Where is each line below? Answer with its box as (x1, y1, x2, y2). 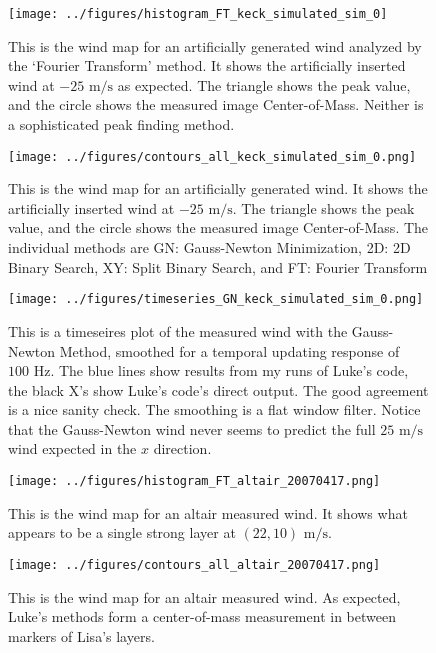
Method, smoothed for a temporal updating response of (59, 340, 400, 361)
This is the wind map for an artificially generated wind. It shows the (8, 178, 428, 199)
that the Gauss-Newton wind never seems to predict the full (8, 418, 376, 439)
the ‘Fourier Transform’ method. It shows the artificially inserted (8, 55, 406, 76)
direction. (153, 438, 212, 459)
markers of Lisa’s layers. (8, 625, 155, 646)
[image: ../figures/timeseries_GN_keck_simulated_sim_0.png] (8, 292, 424, 307)
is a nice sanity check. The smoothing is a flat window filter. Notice (8, 399, 421, 420)
